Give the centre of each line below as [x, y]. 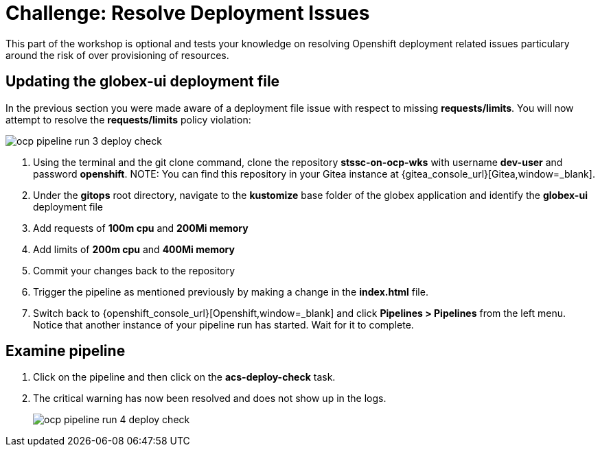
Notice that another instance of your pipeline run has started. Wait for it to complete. [223, 324]
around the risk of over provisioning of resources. [117, 55]
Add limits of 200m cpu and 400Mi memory [134, 249]
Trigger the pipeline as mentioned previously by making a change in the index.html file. [231, 292]
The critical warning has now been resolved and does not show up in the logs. [210, 399]
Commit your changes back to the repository [134, 270]
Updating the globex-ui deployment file [143, 82]
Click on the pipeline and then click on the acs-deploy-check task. [184, 377]
